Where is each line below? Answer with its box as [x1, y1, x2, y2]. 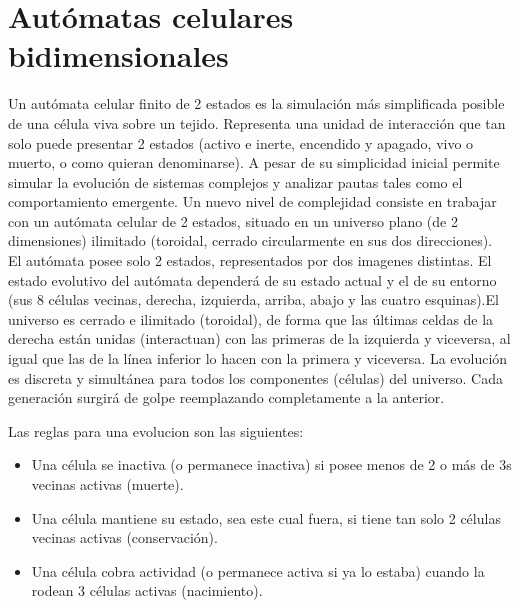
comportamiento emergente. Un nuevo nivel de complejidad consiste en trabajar [8, 191, 497, 212]
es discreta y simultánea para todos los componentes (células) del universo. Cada [8, 367, 503, 388]
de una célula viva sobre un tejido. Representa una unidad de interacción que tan [8, 112, 506, 133]
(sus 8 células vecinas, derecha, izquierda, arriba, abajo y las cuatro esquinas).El [8, 289, 499, 310]
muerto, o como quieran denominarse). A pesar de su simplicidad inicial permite [8, 152, 500, 173]
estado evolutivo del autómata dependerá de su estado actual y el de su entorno [8, 269, 497, 290]
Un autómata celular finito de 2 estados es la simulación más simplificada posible [8, 93, 505, 114]
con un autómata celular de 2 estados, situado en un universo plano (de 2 [8, 210, 458, 231]
